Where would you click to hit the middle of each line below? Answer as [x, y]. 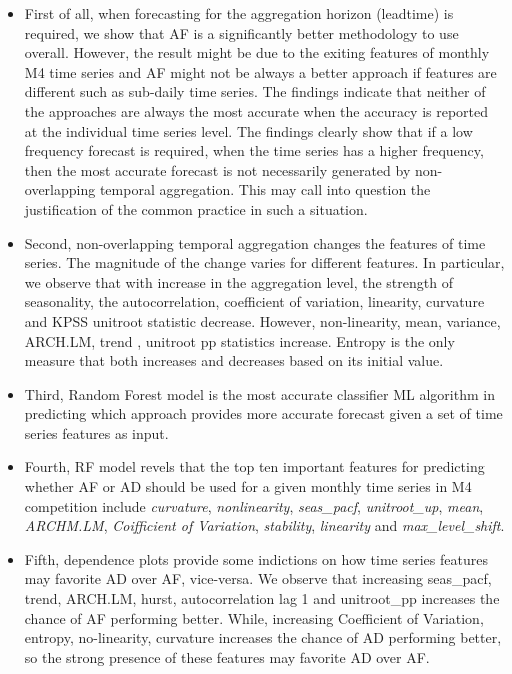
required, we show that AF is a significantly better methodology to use [241, 32]
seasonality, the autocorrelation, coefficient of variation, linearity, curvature [254, 301]
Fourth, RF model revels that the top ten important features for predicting [254, 466]
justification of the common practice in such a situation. [196, 208]
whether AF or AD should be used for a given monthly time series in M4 [248, 486]
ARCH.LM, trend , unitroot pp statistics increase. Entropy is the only [239, 340]
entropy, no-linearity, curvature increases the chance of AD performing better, [263, 637]
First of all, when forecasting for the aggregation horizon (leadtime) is [239, 13]
